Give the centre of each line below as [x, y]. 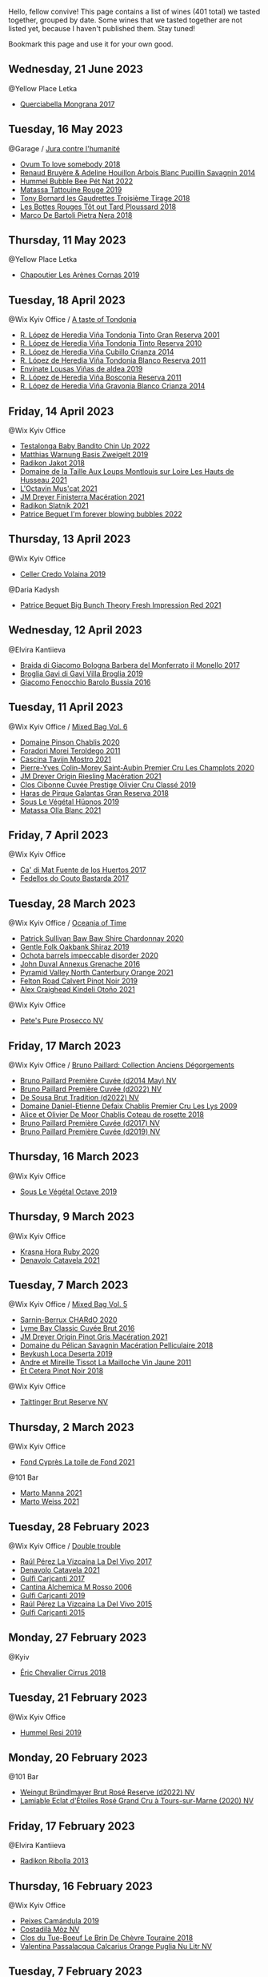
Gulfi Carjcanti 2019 [52, 1595]
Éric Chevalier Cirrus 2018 [63, 1672]
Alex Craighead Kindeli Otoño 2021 [78, 990]
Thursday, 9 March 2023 [71, 1217]
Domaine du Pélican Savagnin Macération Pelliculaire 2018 [116, 1345]
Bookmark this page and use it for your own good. [91, 44]
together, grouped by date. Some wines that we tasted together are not [125, 20]
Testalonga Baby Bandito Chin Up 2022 [85, 446]
